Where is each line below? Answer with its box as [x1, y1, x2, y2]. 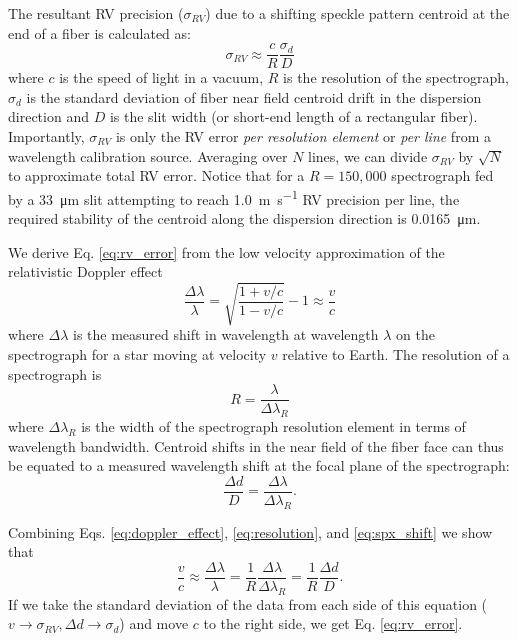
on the [396, 324, 435, 345]
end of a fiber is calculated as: [8, 22, 191, 43]
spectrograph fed [391, 165, 494, 186]
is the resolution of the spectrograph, [283, 67, 510, 88]
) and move [119, 613, 189, 634]
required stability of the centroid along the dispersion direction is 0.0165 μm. [8, 208, 481, 229]
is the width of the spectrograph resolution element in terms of [81, 416, 466, 437]
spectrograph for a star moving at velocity [8, 343, 267, 364]
